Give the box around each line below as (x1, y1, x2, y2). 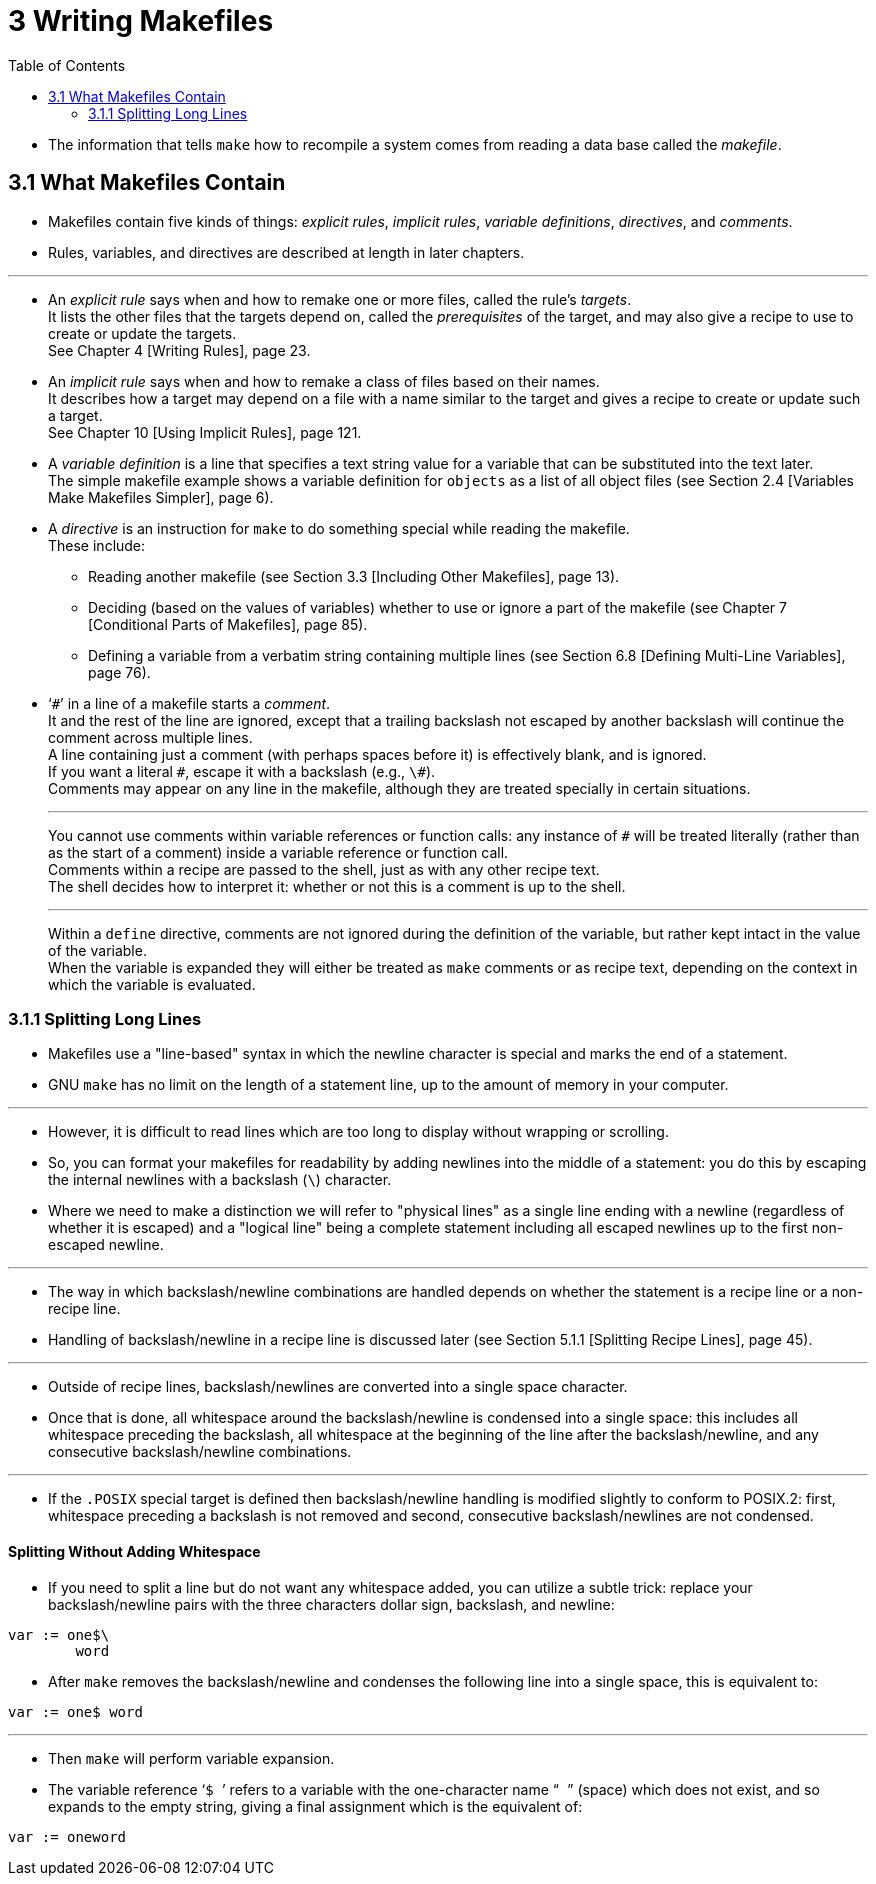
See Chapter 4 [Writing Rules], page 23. (48, 341, 311, 359)
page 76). (88, 663, 151, 681)
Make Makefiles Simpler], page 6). (48, 488, 274, 506)
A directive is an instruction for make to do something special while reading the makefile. (48, 519, 630, 537)
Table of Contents (8, 56, 126, 74)
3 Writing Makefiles (8, 4, 274, 38)
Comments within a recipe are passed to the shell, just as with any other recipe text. (48, 860, 600, 878)
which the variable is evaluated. (48, 975, 256, 993)
